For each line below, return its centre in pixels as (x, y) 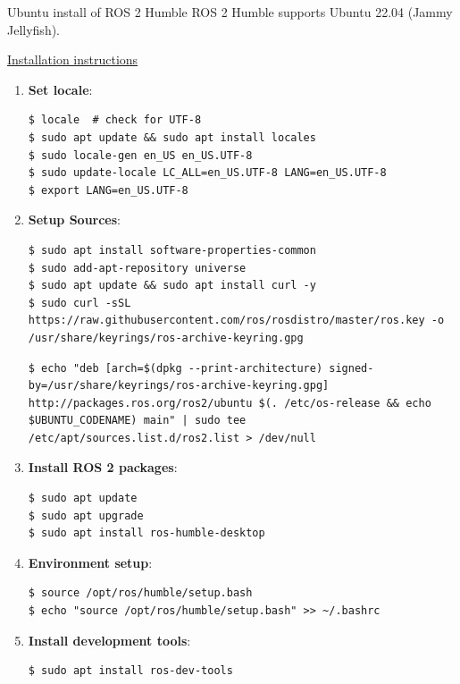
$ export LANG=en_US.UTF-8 (108, 190)
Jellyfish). (34, 29)
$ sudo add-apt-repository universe (137, 268)
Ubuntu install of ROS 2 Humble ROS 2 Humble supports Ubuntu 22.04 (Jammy (230, 12)
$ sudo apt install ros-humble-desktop (146, 533)
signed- (351, 368)
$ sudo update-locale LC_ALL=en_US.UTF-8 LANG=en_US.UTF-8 (207, 173)
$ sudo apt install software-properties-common (172, 250)
